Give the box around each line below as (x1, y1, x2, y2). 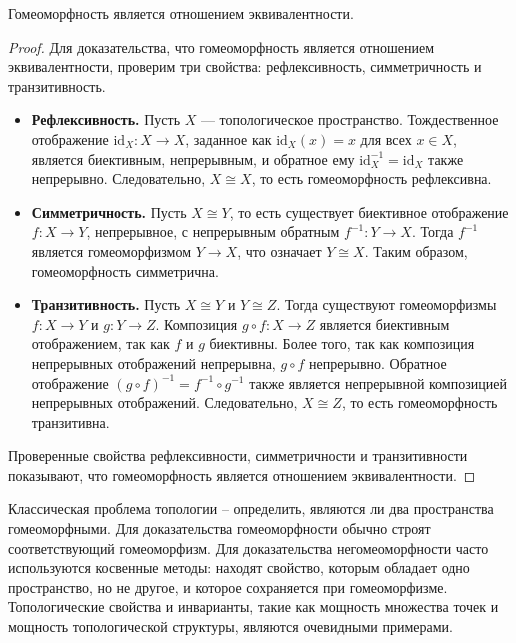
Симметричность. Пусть (31, 201, 187, 222)
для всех (360, 128, 412, 149)
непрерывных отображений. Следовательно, (31, 392, 298, 413)
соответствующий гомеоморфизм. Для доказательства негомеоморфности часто (8, 537, 489, 558)
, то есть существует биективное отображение (229, 201, 509, 222)
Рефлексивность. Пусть (31, 109, 181, 130)
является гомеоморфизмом (31, 240, 192, 261)
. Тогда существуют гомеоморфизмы (276, 294, 497, 315)
